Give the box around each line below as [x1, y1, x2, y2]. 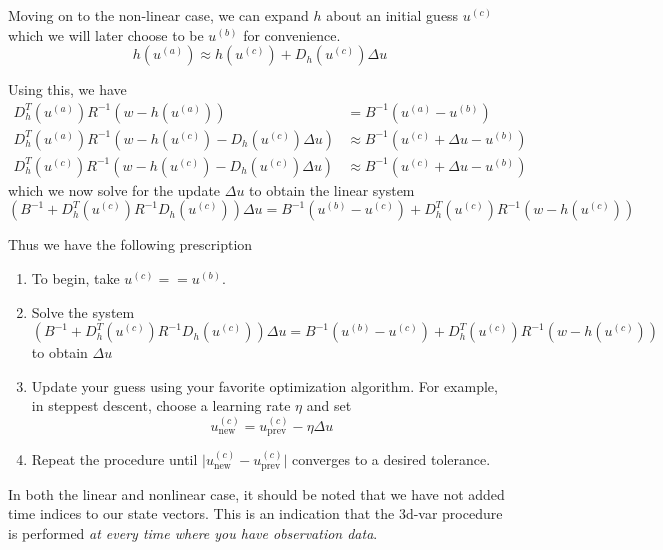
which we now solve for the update [8, 179, 221, 200]
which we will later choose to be [8, 24, 204, 45]
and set [306, 395, 352, 416]
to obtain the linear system [249, 179, 415, 200]
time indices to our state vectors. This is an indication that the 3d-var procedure [8, 503, 503, 524]
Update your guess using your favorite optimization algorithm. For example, [31, 375, 498, 396]
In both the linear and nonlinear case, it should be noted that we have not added [8, 483, 505, 504]
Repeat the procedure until [31, 449, 198, 470]
